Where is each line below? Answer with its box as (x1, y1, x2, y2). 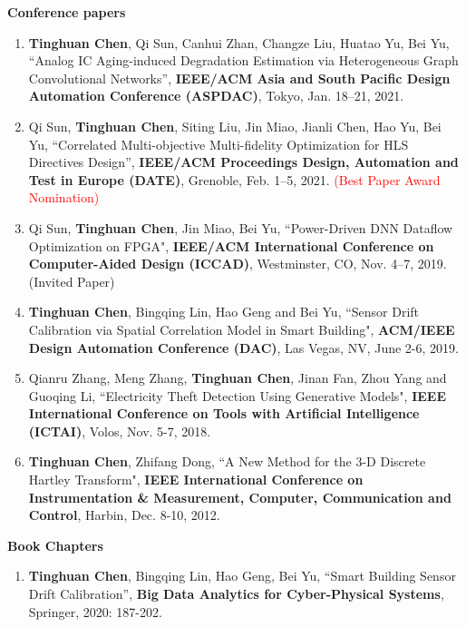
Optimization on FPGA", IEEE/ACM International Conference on (28, 236, 434, 255)
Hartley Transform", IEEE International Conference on (28, 470, 364, 489)
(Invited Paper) (28, 271, 115, 290)
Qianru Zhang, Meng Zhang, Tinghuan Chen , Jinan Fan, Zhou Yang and (28, 368, 447, 387)
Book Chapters (7, 535, 103, 554)
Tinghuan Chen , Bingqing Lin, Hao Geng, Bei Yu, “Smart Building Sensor (28, 566, 456, 585)
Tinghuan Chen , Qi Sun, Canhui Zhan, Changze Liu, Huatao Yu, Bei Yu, (28, 33, 450, 52)
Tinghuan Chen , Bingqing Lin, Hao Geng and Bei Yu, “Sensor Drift (28, 302, 420, 321)
